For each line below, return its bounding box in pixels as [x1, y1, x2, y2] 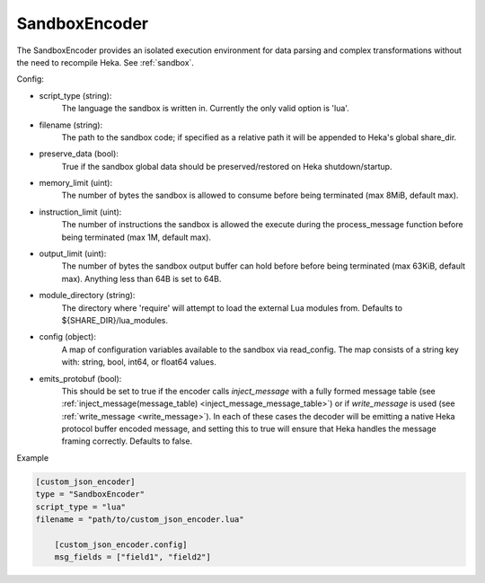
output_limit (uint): [39, 248, 107, 260]
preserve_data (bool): [39, 148, 119, 159]
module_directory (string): [39, 290, 136, 301]
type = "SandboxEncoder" [35, 490, 145, 499]
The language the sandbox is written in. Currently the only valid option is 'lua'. [61, 103, 349, 114]
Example [16, 452, 49, 463]
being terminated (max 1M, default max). [61, 232, 211, 243]
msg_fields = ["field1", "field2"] [54, 552, 211, 562]
